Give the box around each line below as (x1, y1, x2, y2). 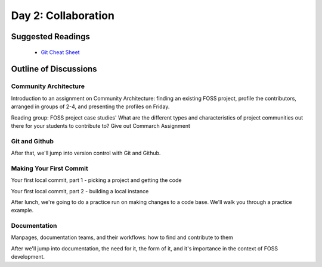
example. (11, 207, 34, 214)
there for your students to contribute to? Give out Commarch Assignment (11, 122, 191, 129)
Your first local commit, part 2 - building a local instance (11, 187, 149, 194)
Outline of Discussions (11, 64, 98, 74)
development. (11, 253, 45, 260)
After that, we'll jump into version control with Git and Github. (11, 149, 161, 157)
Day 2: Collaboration (11, 9, 114, 22)
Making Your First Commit (11, 164, 89, 172)
